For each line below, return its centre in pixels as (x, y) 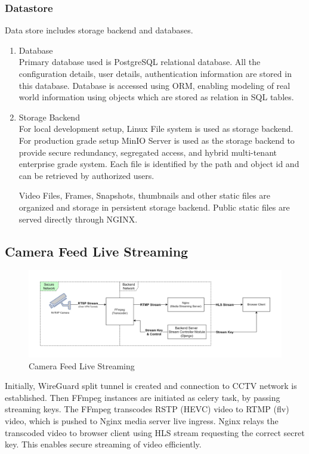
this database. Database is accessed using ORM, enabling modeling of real (154, 85)
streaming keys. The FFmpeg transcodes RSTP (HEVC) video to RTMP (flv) (147, 409)
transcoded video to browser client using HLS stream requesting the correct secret (155, 432)
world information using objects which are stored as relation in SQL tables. (156, 97)
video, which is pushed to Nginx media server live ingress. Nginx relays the (142, 421)
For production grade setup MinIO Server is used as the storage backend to (157, 140)
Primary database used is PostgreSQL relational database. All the (140, 62)
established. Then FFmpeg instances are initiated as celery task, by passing (143, 397)
